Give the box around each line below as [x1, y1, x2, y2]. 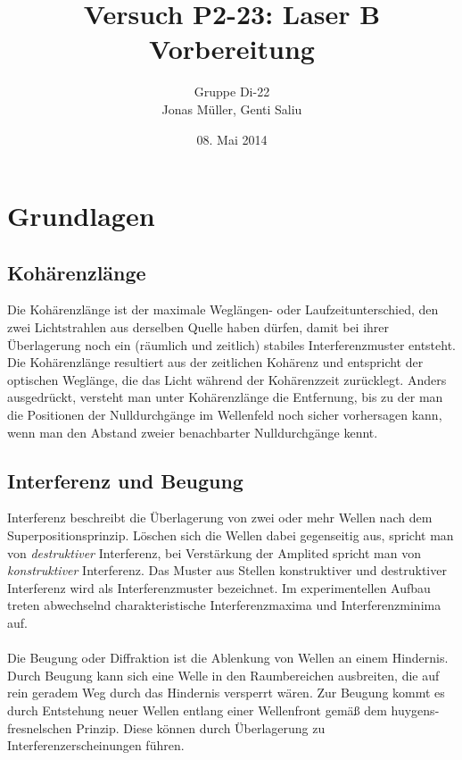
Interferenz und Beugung [7, 466, 243, 494]
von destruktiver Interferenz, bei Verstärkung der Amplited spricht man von [7, 543, 421, 562]
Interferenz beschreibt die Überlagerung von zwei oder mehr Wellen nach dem [7, 508, 433, 527]
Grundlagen [7, 197, 155, 234]
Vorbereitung [149, 30, 315, 67]
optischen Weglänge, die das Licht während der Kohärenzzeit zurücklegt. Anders [7, 370, 447, 388]
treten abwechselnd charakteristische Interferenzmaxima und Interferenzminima [7, 596, 441, 614]
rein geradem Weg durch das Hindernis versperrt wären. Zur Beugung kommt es [7, 683, 445, 702]
